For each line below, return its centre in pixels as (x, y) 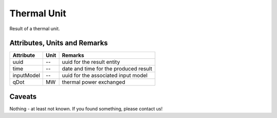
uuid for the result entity (91, 62)
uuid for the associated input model (105, 76)
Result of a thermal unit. (35, 29)
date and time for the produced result (107, 69)
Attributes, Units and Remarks (59, 43)
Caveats (23, 96)
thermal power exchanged (94, 82)
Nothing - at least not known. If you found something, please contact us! (86, 109)
